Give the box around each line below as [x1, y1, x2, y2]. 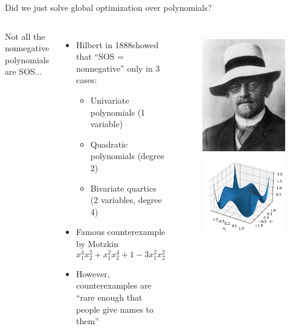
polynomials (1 [90, 105, 146, 118]
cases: [76, 74, 97, 86]
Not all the [5, 30, 45, 42]
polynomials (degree [90, 149, 165, 162]
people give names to [76, 302, 154, 315]
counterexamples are [76, 279, 152, 292]
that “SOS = [76, 50, 124, 63]
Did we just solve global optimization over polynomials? [5, 1, 212, 13]
